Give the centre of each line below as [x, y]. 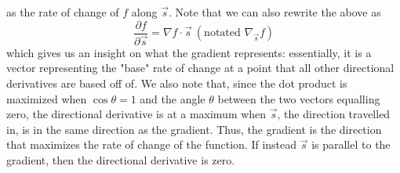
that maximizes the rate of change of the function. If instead [152, 144]
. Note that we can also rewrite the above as [275, 12]
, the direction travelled [334, 114]
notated [222, 33]
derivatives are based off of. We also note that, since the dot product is [177, 83]
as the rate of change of [63, 12]
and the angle [173, 98]
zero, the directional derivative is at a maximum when [136, 114]
